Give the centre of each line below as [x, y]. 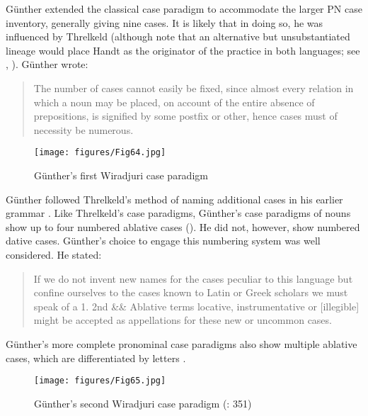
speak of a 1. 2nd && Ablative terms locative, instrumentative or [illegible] [196, 306]
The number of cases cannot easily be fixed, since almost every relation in [194, 88]
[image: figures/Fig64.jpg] [100, 153]
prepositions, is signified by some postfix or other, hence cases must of [185, 116]
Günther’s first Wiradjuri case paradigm [121, 175]
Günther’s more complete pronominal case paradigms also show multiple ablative [182, 343]
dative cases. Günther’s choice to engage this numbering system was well [163, 241]
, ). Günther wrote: [47, 64]
